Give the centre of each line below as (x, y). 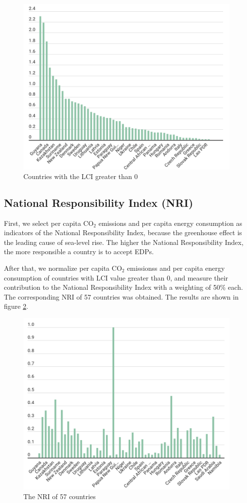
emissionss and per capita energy (176, 268)
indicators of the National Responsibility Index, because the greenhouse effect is (123, 232)
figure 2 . (16, 306)
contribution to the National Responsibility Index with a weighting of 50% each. (123, 287)
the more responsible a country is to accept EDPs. (79, 251)
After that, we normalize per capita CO (63, 268)
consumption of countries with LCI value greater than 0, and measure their (116, 277)
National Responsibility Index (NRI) (99, 202)
